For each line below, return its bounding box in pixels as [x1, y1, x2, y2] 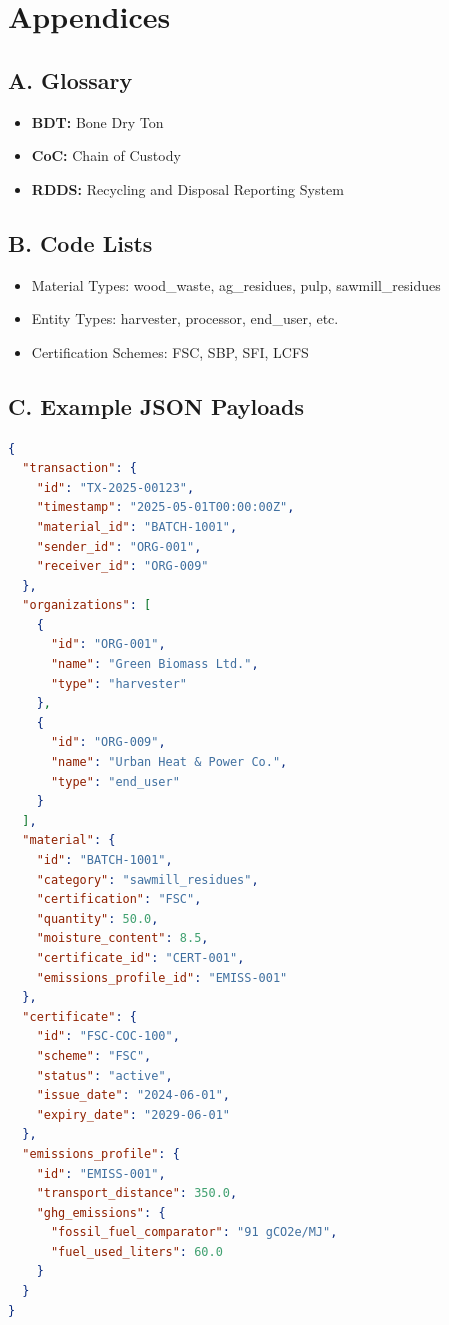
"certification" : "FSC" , [36, 892, 202, 907]
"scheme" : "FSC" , [36, 1048, 152, 1063]
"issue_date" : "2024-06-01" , [36, 1088, 230, 1103]
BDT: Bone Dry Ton [31, 111, 164, 132]
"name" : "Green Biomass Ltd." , [50, 657, 259, 672]
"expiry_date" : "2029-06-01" [36, 1107, 230, 1122]
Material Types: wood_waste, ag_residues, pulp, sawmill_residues [31, 274, 441, 295]
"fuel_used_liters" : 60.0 [50, 1244, 223, 1259]
